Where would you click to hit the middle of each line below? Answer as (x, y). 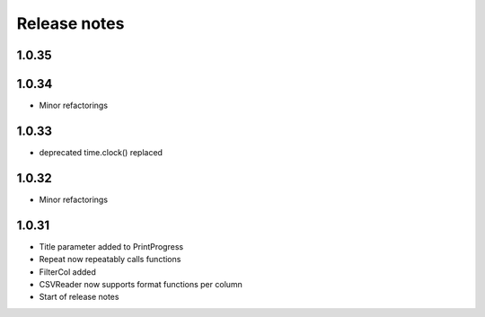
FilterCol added (67, 272)
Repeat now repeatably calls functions (110, 260)
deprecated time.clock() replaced (101, 152)
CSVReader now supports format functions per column (141, 284)
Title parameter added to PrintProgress (111, 246)
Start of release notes (79, 297)
